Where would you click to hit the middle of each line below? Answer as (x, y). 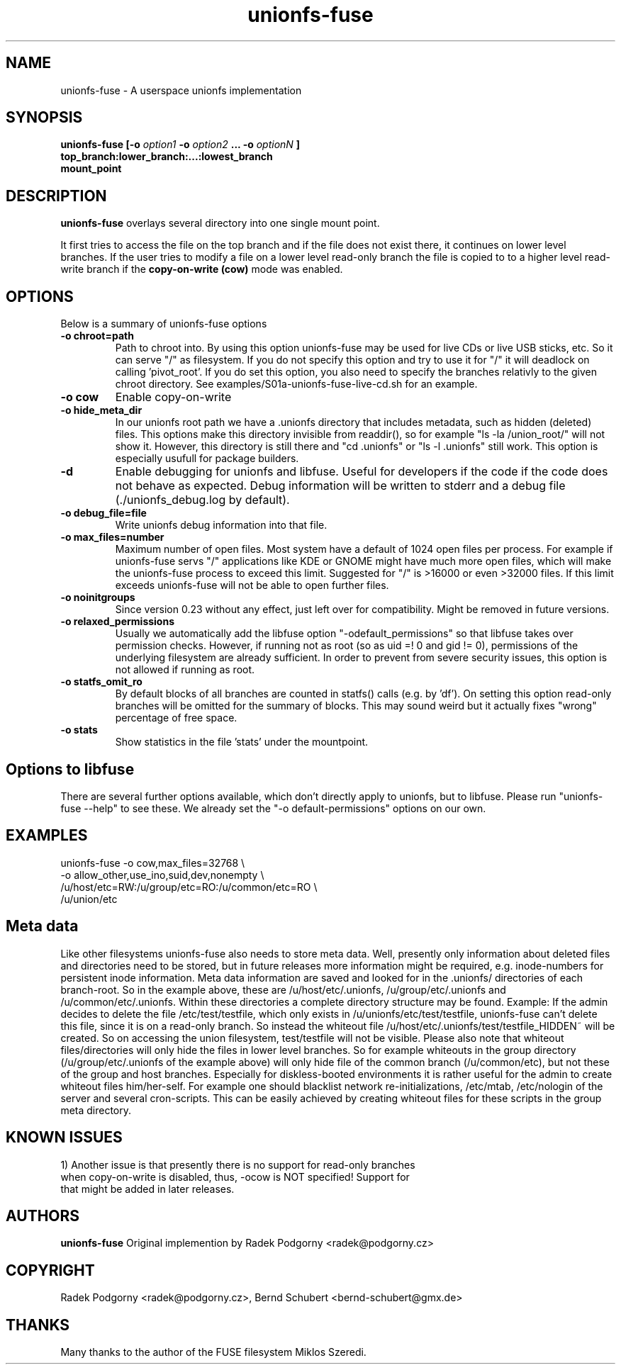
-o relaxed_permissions (118, 622)
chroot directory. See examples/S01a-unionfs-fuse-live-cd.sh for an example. (296, 384)
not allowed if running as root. (185, 670)
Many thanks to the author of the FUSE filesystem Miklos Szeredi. (213, 1352)
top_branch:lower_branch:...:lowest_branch (167, 157)
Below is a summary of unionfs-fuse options (164, 324)
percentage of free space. (176, 718)
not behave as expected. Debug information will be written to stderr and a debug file (340, 486)
